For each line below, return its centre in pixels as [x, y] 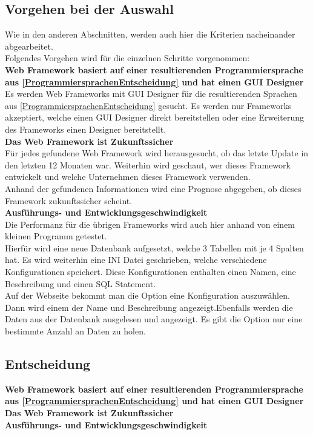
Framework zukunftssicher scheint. [69, 200]
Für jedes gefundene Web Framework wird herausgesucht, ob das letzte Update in [157, 153]
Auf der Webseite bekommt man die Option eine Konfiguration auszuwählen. [147, 295]
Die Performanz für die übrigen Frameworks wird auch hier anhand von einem [150, 224]
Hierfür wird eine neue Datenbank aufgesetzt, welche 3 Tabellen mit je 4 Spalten [154, 247]
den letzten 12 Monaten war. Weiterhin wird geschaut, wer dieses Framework [148, 164]
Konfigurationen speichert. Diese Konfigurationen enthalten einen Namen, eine [150, 272]
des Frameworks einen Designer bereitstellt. [86, 129]
